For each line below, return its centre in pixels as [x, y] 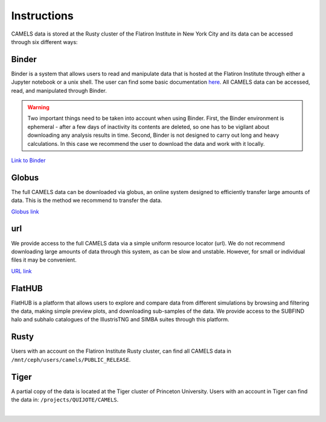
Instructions [42, 16]
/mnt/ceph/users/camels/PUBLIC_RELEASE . [71, 359]
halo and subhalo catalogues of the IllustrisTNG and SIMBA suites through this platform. [120, 320]
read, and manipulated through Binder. [59, 90]
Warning [38, 107]
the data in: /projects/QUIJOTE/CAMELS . [65, 400]
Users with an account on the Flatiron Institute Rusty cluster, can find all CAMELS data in [121, 351]
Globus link [25, 212]
